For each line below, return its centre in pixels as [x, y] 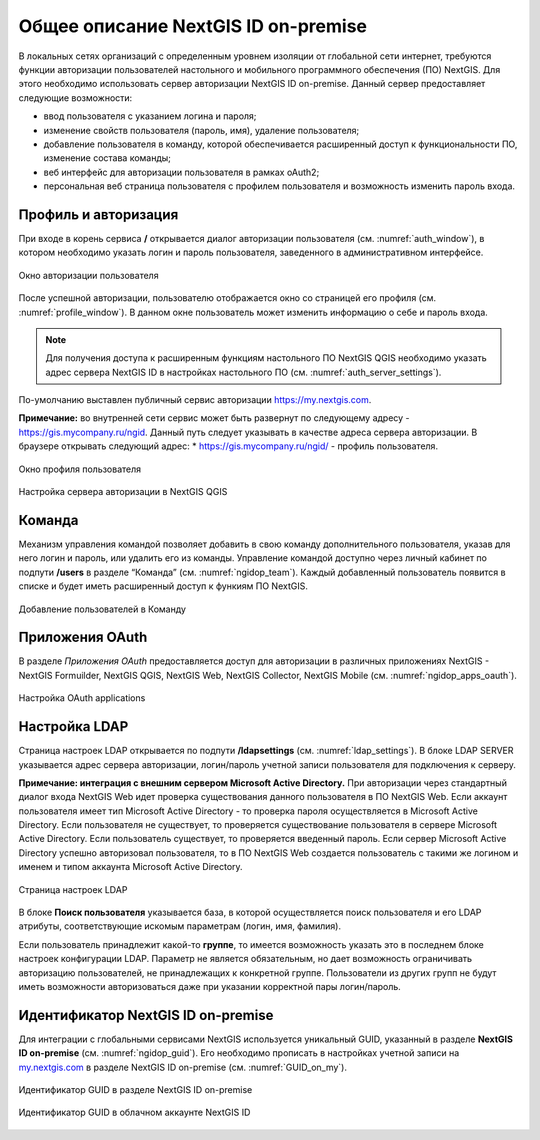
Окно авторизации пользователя [88, 275]
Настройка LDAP [73, 726]
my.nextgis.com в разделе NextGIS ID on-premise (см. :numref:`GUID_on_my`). [182, 1067]
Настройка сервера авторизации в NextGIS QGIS [123, 492]
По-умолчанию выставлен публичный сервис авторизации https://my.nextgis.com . [195, 400]
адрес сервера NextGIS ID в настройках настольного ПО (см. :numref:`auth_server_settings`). [243, 372]
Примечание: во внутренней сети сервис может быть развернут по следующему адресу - [214, 418]
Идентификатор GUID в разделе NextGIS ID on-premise [135, 1090]
